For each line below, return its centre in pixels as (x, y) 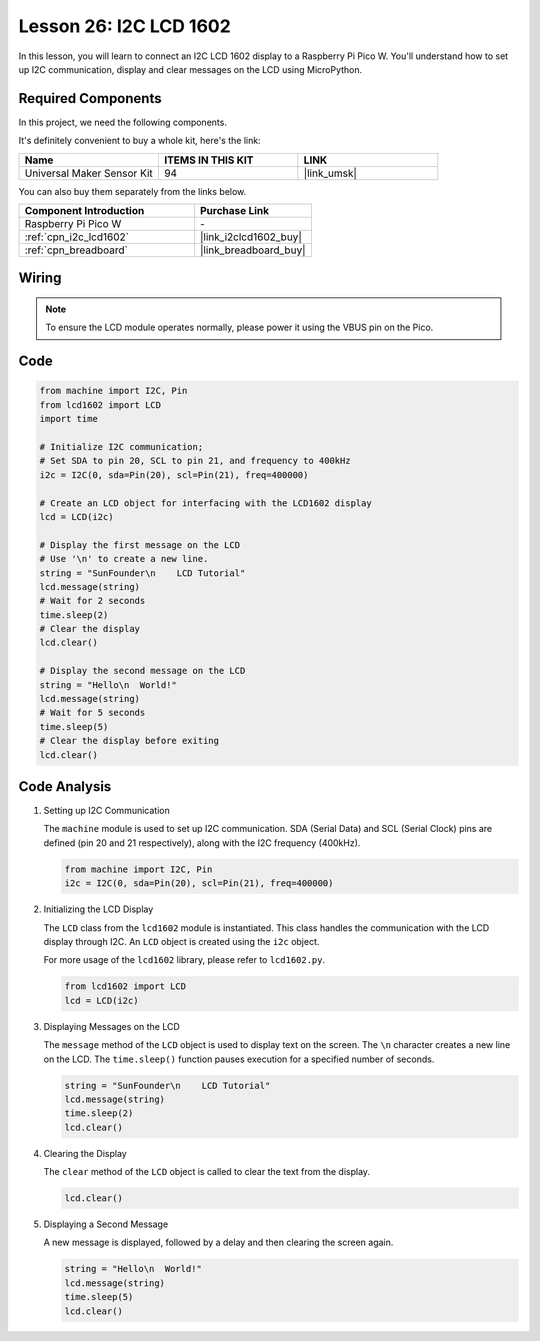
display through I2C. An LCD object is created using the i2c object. (181, 941)
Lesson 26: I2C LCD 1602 (125, 26)
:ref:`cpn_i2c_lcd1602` (77, 237)
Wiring (40, 278)
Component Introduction (84, 211)
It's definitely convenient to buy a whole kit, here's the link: (139, 141)
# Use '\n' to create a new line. (124, 559)
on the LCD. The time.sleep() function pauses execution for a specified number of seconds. (239, 1059)
